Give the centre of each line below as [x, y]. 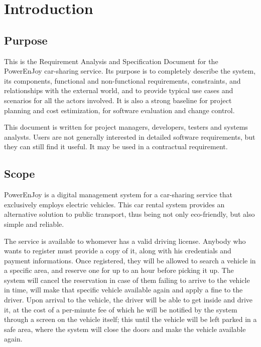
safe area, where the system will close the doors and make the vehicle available [125, 329]
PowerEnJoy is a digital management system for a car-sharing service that [118, 195]
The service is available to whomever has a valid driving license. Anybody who [125, 241]
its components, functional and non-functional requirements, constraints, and [122, 80]
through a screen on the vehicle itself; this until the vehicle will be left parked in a [130, 319]
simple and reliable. [34, 224]
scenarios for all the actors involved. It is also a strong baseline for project [118, 100]
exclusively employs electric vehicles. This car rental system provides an [114, 204]
